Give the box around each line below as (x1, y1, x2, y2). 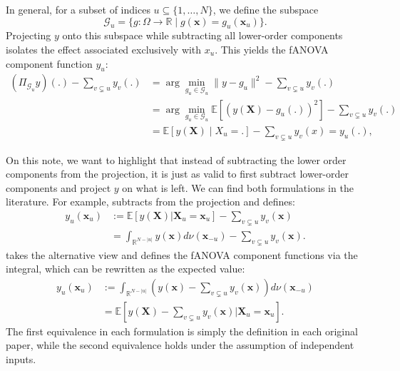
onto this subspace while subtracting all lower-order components (62, 28, 343, 43)
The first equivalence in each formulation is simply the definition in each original (6, 323, 358, 338)
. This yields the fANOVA (215, 41, 329, 56)
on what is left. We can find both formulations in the (122, 180, 354, 195)
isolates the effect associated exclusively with (6, 41, 202, 56)
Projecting (6, 28, 51, 43)
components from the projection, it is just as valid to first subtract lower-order (6, 166, 349, 181)
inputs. (6, 352, 36, 367)
